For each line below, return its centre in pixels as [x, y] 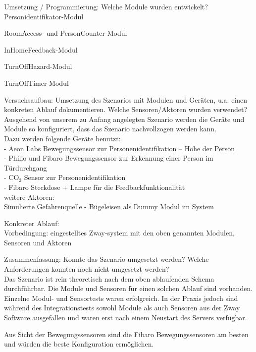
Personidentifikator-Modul [44, 16]
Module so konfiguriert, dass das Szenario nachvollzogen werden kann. [110, 129]
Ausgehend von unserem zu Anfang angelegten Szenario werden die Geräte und [124, 119]
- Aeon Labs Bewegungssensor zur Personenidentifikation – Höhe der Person [120, 148]
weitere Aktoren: [29, 197]
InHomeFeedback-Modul [41, 49]
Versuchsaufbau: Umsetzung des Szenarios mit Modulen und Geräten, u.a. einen [126, 99]
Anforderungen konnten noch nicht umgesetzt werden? [87, 269]
